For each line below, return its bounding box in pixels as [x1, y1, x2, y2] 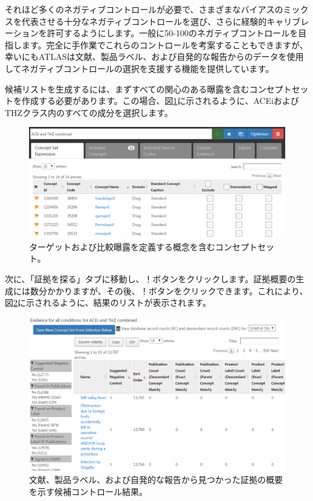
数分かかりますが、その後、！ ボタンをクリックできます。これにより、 [30, 284, 308, 297]
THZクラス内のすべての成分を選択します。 [5, 106, 173, 118]
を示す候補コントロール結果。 [29, 485, 147, 497]
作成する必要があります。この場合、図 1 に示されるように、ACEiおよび [21, 94, 299, 107]
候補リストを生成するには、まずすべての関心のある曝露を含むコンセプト [5, 82, 292, 95]
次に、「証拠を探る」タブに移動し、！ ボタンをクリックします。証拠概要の [5, 272, 296, 285]
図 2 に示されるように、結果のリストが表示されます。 [5, 296, 211, 309]
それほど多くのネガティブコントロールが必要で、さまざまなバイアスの [5, 3, 283, 15]
